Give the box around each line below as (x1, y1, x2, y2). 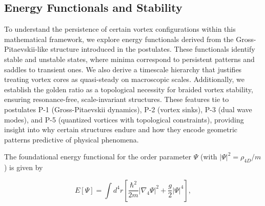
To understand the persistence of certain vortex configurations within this (4, 24, 236, 34)
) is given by (4, 162, 43, 173)
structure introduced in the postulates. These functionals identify (50, 44, 255, 54)
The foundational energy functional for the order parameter (4, 151, 192, 162)
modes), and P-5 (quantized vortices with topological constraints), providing (4, 114, 244, 125)
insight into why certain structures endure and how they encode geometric (4, 124, 238, 135)
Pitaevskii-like (4, 44, 48, 54)
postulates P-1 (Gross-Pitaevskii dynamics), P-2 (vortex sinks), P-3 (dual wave (4, 104, 252, 114)
